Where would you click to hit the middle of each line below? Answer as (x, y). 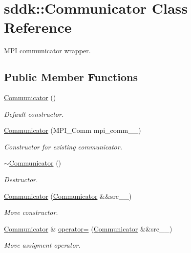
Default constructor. (34, 114)
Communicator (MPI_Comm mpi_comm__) (73, 130)
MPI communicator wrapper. (47, 51)
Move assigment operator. (42, 245)
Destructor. (21, 179)
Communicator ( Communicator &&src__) (68, 196)
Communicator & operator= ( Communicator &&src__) (88, 228)
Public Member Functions (71, 77)
